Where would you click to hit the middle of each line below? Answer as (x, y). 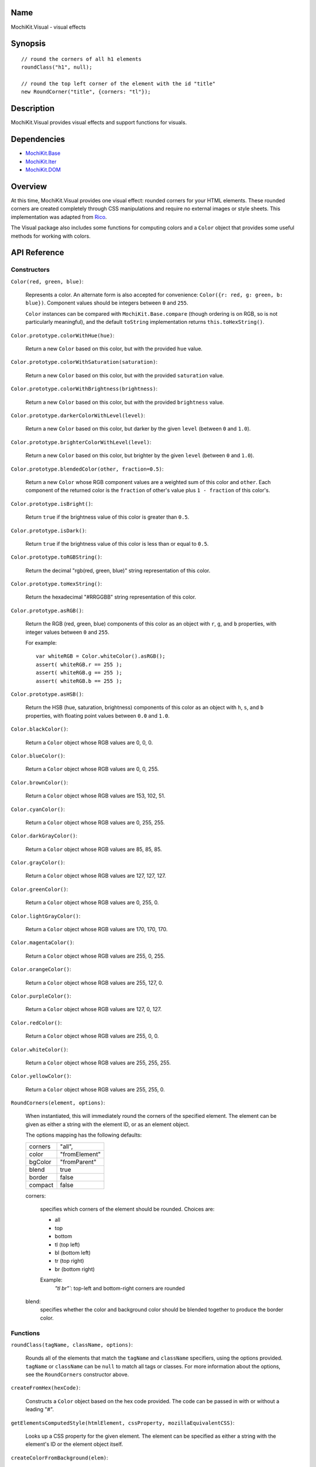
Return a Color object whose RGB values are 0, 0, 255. (92, 769)
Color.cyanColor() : (38, 809)
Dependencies (38, 139)
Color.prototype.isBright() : (52, 503)
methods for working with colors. (51, 236)
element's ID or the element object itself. (74, 1444)
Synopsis (28, 44)
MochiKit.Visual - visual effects (48, 27)
